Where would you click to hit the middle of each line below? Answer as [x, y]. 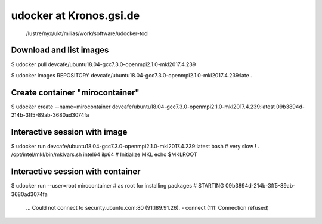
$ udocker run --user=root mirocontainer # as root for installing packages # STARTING [117, 186]
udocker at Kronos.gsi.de [75, 15]
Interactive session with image [69, 132]
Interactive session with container [76, 172]
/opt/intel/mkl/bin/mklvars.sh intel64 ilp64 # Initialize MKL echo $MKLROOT [104, 154]
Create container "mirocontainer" [75, 92]
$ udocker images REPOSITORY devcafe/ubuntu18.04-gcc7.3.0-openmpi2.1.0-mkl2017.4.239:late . [132, 75]
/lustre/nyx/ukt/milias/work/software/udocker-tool [87, 33]
